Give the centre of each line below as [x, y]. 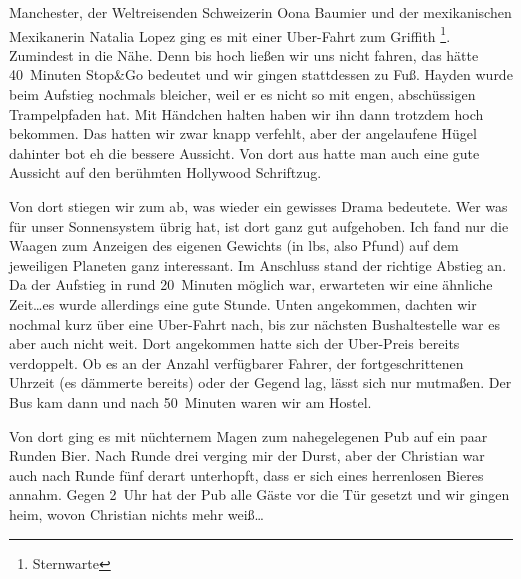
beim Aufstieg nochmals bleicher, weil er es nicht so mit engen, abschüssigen [242, 94]
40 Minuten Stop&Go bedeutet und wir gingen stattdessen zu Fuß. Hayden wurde [261, 74]
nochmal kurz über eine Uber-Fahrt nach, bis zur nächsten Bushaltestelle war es [254, 323]
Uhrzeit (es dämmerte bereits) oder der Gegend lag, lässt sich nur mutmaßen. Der [260, 382]
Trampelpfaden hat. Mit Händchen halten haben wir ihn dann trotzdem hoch [246, 113]
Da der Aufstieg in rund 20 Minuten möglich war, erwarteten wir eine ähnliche [251, 284]
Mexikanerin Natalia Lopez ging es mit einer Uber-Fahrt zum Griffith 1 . [230, 34]
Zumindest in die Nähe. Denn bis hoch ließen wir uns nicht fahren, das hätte [244, 54]
